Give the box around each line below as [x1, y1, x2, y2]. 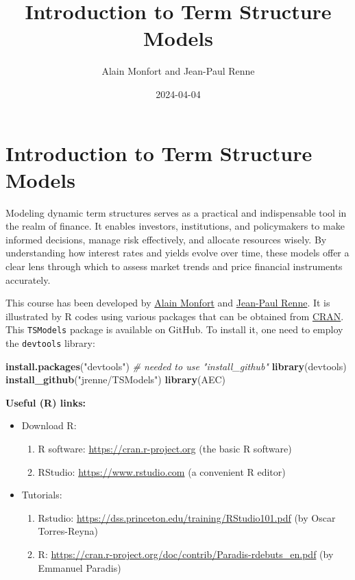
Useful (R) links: [5, 395, 86, 409]
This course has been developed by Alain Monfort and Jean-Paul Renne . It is [5, 295, 330, 310]
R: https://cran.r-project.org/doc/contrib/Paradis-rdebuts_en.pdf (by [38, 547, 334, 561]
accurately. [5, 272, 51, 287]
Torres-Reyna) [38, 524, 99, 538]
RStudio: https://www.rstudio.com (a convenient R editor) [38, 464, 286, 479]
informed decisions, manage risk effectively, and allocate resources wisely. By [5, 232, 327, 246]
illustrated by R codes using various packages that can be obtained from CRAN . [5, 309, 344, 323]
